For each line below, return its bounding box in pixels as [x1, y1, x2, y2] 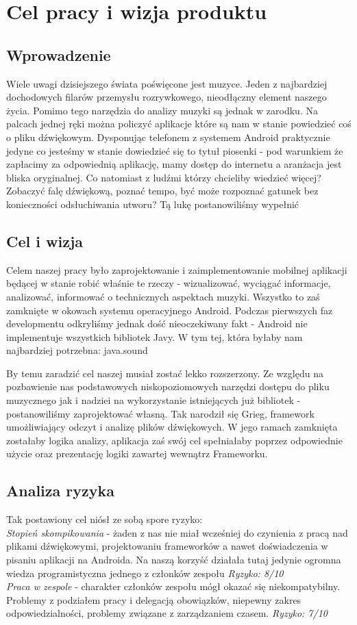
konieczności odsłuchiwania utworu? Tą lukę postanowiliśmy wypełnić [6, 196, 299, 211]
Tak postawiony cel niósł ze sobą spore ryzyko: [6, 512, 203, 526]
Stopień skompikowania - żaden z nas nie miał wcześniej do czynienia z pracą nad [6, 525, 348, 539]
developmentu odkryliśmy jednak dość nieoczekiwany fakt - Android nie [6, 316, 308, 331]
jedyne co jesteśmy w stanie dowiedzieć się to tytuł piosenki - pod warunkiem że [6, 143, 343, 157]
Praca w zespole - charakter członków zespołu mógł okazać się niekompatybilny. [6, 579, 341, 594]
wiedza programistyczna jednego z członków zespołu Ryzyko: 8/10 [6, 565, 284, 580]
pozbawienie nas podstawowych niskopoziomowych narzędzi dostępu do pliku [6, 379, 330, 394]
